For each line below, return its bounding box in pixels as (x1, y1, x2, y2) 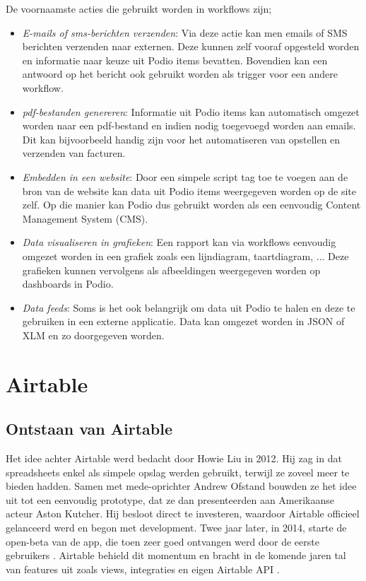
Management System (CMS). (22, 211, 148, 225)
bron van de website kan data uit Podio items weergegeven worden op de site (22, 183, 357, 198)
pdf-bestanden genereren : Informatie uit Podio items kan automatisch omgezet (22, 104, 360, 119)
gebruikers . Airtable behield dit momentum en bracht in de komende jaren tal (6, 548, 346, 563)
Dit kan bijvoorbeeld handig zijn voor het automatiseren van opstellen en (22, 131, 341, 146)
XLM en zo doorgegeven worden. (22, 327, 165, 342)
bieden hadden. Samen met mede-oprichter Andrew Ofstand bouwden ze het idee (6, 479, 357, 493)
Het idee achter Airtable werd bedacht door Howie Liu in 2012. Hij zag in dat (6, 451, 342, 466)
